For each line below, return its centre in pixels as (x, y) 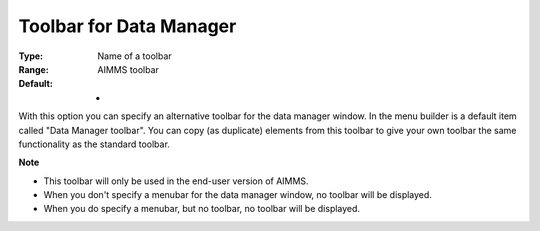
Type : (31, 56)
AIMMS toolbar (128, 69)
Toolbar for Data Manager (127, 26)
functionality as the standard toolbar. (94, 144)
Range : (33, 69)
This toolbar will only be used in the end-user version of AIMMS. (176, 181)
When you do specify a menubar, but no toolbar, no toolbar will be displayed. (201, 209)
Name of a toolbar (134, 56)
